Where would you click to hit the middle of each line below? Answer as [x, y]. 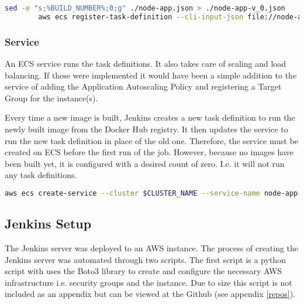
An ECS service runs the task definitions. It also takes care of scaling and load [146, 63]
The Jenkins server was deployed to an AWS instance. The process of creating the [152, 247]
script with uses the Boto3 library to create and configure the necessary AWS [144, 271]
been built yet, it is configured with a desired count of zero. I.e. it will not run [145, 163]
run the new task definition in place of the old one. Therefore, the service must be [152, 140]
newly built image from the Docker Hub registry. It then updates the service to [146, 129]
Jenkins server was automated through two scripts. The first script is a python [145, 259]
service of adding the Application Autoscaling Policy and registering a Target [143, 86]
